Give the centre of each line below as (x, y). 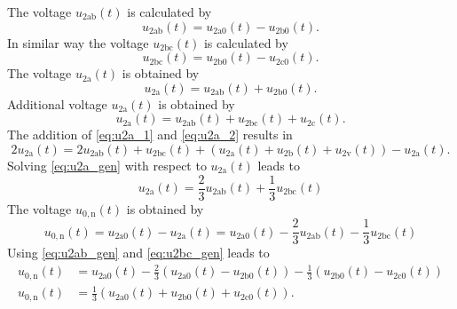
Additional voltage (57, 103)
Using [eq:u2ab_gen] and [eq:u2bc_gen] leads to (138, 253)
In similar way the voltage (78, 42)
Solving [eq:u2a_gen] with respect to (107, 165)
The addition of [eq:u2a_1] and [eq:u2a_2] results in (150, 135)
